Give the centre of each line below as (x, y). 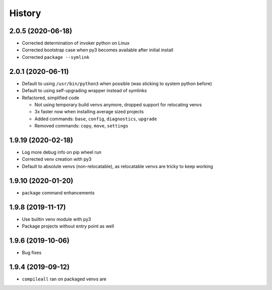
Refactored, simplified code (51, 98)
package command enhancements (58, 193)
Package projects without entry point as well (68, 226)
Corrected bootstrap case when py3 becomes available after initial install (98, 50)
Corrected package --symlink (56, 57)
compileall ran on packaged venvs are (64, 279)
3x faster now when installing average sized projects (89, 112)
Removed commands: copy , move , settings (81, 126)
